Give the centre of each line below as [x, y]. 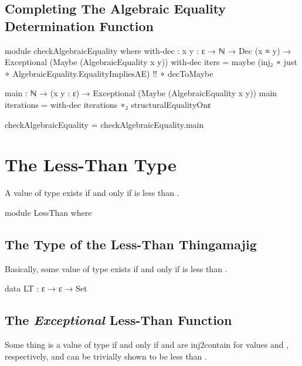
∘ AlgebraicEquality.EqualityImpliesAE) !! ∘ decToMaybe [109, 73]
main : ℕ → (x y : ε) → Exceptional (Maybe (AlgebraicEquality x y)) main [141, 93]
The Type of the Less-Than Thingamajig [131, 244]
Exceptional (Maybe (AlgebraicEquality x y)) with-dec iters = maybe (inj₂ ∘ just [151, 62]
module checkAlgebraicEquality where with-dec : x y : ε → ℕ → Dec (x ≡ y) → [148, 50]
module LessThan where [48, 212]
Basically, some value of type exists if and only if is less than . [116, 268]
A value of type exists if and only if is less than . [92, 193]
